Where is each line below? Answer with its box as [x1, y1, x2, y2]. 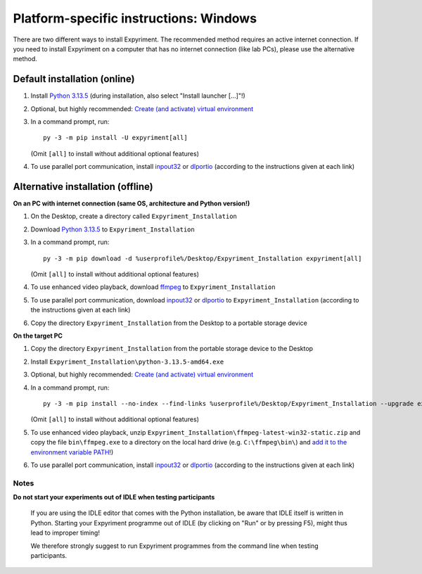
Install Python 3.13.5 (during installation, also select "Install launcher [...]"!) [30, 91, 245, 100]
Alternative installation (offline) [13, 181, 154, 193]
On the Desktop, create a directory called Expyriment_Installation [30, 212, 237, 221]
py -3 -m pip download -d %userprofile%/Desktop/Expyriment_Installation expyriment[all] [43, 254, 362, 262]
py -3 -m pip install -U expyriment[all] [43, 134, 188, 142]
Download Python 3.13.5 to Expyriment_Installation [30, 225, 195, 234]
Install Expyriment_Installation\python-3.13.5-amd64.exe [30, 357, 224, 366]
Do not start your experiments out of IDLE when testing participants [13, 493, 215, 502]
